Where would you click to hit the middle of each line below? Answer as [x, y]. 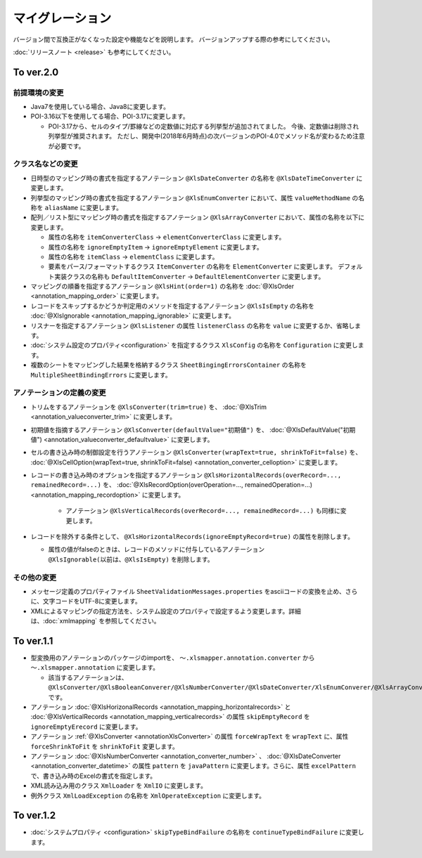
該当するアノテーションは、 [88, 677]
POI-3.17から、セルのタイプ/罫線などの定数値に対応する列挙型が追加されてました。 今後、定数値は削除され [204, 126]
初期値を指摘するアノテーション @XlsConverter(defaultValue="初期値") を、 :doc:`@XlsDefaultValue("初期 [193, 429]
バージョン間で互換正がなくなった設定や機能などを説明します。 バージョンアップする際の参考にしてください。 [173, 39]
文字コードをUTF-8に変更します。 [92, 602]
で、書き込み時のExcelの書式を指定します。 [94, 776]
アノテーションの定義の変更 [59, 393]
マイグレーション [62, 18]
